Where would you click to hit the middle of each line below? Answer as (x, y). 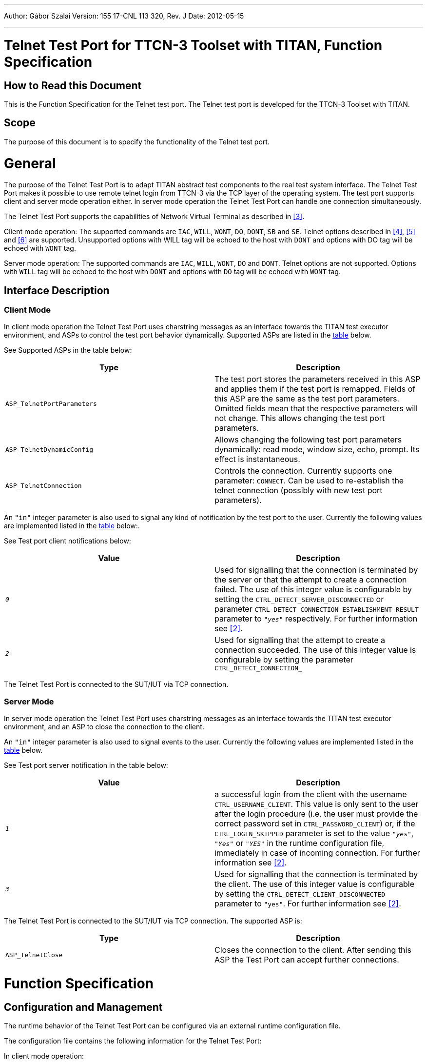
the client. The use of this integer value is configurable (314, 884)
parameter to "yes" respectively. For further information (316, 619)
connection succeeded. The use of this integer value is (315, 650)
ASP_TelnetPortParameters (51, 403)
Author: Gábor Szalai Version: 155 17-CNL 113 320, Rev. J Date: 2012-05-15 (124, 16)
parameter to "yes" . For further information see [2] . (308, 904)
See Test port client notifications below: (68, 541)
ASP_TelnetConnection (44, 485)
